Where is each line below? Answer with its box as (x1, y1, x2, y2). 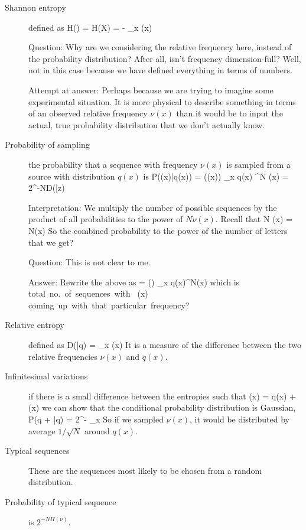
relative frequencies (28, 350, 97, 362)
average (28, 424, 56, 437)
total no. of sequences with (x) (28, 287, 148, 300)
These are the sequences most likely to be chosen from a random (28, 464, 262, 476)
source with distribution (28, 170, 115, 182)
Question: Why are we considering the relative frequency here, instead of (28, 41, 292, 53)
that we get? (28, 236, 74, 248)
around (84, 424, 110, 437)
